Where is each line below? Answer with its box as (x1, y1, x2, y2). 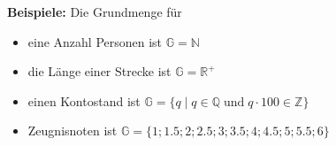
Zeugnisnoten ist (27, 121, 118, 140)
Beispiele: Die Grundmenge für (7, 3, 182, 20)
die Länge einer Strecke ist (27, 62, 172, 81)
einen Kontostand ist (27, 91, 141, 110)
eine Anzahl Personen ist (27, 32, 163, 50)
